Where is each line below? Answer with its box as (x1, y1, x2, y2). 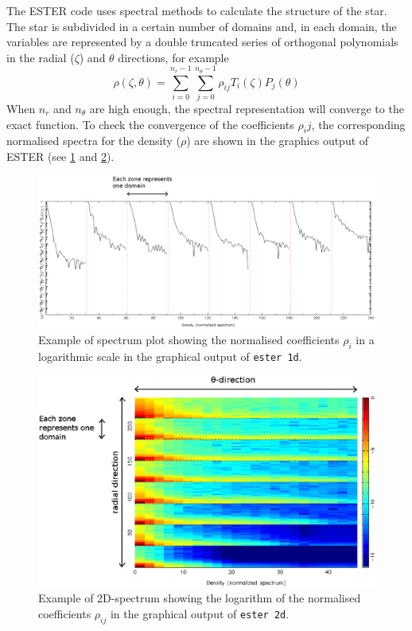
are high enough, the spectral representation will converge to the (89, 100, 404, 116)
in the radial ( (6, 49, 75, 65)
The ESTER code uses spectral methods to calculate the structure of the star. (6, 2, 387, 18)
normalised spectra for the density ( (6, 132, 181, 149)
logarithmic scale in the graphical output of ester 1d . (38, 347, 302, 364)
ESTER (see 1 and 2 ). (6, 147, 115, 164)
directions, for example (118, 49, 229, 65)
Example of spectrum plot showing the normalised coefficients (38, 331, 340, 347)
